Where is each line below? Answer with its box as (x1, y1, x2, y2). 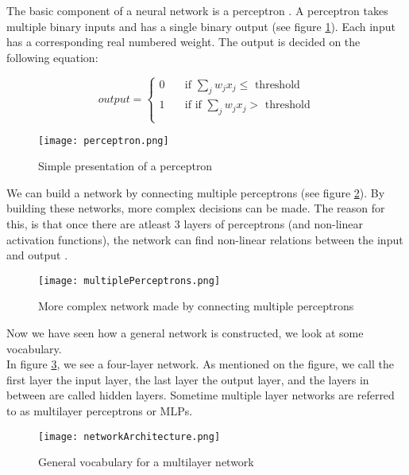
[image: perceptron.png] (38, 134, 169, 146)
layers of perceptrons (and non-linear (183, 216, 364, 232)
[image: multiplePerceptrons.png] (38, 274, 221, 286)
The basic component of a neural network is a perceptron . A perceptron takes (6, 2, 388, 18)
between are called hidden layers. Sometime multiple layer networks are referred (6, 387, 395, 403)
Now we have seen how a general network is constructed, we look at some (6, 325, 364, 341)
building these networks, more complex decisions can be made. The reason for (6, 200, 385, 216)
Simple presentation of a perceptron (38, 158, 213, 174)
